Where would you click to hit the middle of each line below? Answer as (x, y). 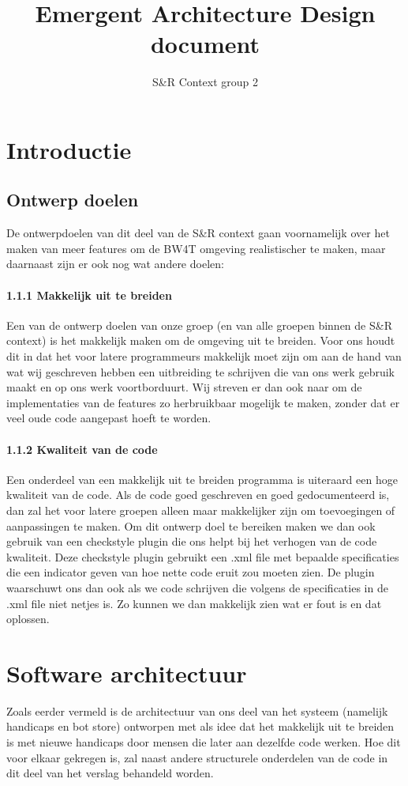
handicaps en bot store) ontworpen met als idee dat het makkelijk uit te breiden (200, 726)
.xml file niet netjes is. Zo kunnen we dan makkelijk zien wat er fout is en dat (194, 603)
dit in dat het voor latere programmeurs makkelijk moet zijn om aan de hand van (204, 356)
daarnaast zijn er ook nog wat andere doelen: (115, 264)
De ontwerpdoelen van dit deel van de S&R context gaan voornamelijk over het (198, 233)
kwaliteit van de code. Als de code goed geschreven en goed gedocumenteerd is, (198, 495)
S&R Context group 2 (205, 82)
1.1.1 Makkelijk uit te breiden (89, 295)
